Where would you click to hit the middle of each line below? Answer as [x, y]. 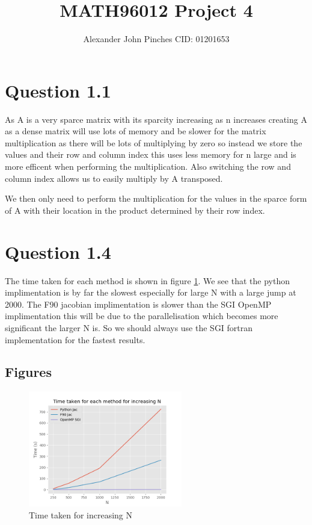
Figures [28, 372]
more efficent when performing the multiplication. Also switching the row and [148, 166]
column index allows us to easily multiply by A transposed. [114, 178]
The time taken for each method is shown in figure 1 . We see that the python [147, 280]
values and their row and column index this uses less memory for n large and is [151, 154]
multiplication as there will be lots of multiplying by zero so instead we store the [154, 142]
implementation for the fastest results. [75, 339]
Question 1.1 [58, 90]
